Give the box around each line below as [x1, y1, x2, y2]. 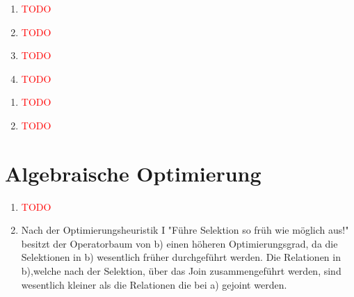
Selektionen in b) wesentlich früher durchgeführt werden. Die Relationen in [21, 250, 341, 264]
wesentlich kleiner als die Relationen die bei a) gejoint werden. [21, 277, 287, 291]
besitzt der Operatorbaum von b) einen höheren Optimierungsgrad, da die [21, 236, 338, 250]
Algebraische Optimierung [5, 159, 262, 187]
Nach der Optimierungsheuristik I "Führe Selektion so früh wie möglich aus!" [21, 223, 349, 237]
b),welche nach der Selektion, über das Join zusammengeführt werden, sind [21, 264, 341, 278]
